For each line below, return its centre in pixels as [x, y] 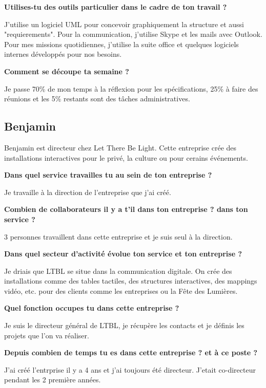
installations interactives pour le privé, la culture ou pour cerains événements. [126, 157]
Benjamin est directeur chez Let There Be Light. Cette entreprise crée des [120, 147]
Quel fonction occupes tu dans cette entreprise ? [92, 308]
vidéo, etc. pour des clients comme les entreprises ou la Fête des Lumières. [121, 290]
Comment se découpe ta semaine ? [67, 71]
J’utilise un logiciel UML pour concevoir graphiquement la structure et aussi [124, 24]
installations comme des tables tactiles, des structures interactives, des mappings [131, 281]
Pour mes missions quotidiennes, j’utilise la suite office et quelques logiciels [121, 44]
